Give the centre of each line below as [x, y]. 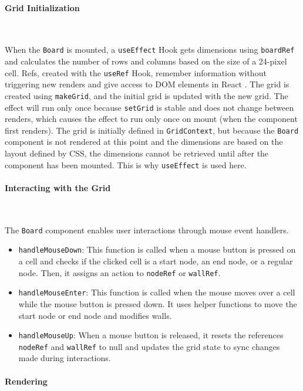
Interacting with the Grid [58, 187]
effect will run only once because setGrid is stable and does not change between [149, 107]
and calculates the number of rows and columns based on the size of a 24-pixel [146, 61]
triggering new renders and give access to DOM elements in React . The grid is [147, 84]
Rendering [26, 381]
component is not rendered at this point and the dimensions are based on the [144, 142]
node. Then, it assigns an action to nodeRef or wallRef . [119, 272]
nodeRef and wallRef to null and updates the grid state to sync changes [149, 346]
